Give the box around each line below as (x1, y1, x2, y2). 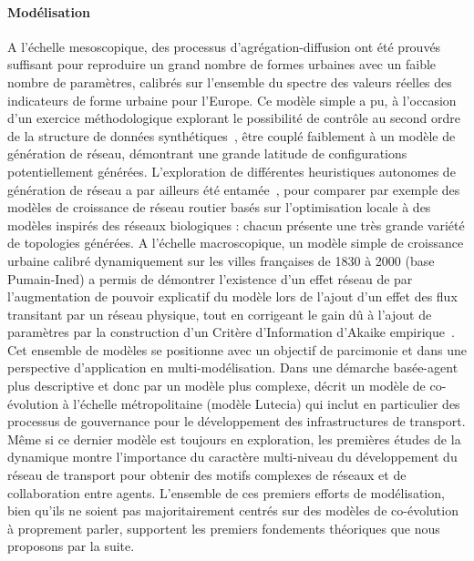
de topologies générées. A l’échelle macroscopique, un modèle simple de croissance (7, 233, 464, 252)
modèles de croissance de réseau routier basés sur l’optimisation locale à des (7, 198, 431, 217)
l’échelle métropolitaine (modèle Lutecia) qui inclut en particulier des (73, 393, 460, 413)
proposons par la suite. (7, 536, 135, 556)
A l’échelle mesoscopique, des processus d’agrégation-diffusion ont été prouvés (7, 36, 441, 56)
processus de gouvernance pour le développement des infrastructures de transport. (7, 412, 466, 431)
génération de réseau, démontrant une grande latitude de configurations (7, 144, 407, 163)
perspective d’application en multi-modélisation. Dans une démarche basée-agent (7, 358, 459, 377)
